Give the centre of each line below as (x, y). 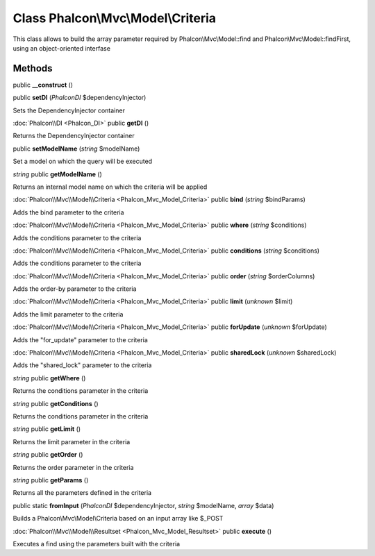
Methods (33, 68)
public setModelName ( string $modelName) (76, 149)
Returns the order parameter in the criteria (73, 467)
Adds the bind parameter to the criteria (68, 212)
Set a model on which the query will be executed (83, 161)
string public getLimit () (47, 429)
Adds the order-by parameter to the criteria (75, 289)
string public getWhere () (49, 378)
